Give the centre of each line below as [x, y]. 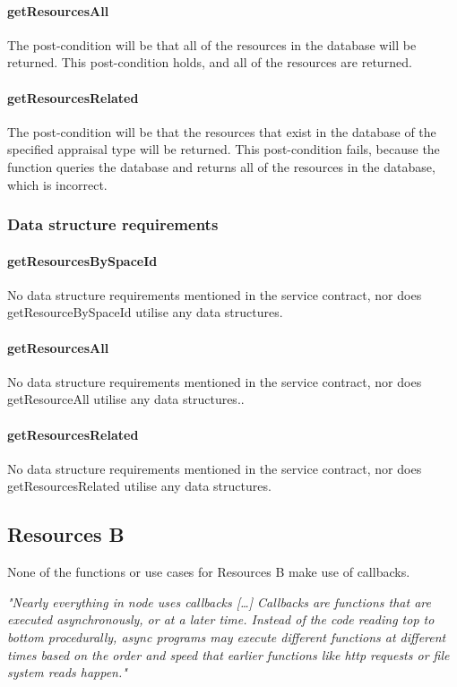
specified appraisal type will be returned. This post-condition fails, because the [224, 149]
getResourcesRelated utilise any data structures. [139, 486]
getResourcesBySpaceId [82, 260]
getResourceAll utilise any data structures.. [126, 399]
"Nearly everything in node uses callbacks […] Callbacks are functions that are [219, 601]
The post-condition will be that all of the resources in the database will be [212, 44]
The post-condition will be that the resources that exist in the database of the [222, 131]
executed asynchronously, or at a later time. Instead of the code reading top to [221, 619]
